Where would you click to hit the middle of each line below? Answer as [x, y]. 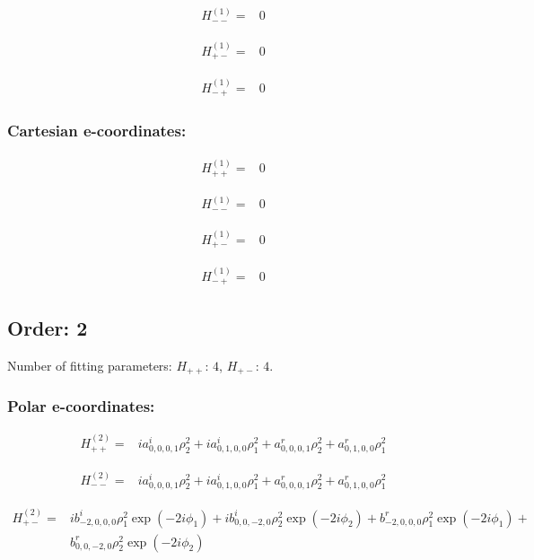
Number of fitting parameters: [90, 365]
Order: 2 [48, 327]
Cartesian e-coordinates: [97, 131]
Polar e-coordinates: [81, 405]
